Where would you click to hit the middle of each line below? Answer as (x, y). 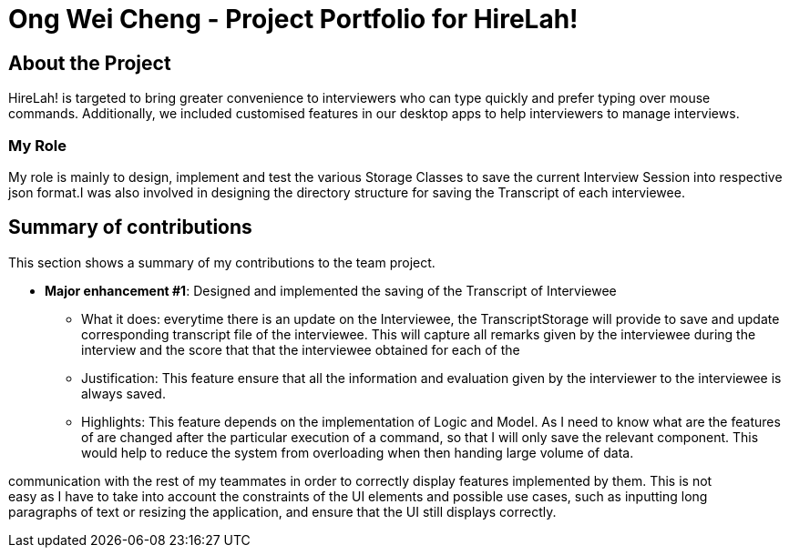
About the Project (90, 63)
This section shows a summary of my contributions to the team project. (222, 262)
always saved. (123, 393)
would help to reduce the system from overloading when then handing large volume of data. (358, 452)
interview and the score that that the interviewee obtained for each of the (301, 349)
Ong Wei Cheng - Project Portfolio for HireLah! (293, 19)
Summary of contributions (130, 227)
